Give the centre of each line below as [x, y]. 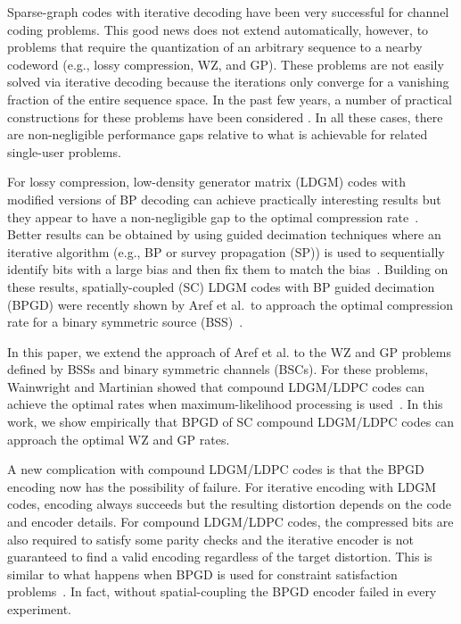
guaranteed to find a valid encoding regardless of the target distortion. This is [220, 557]
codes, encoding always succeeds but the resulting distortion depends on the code [229, 504]
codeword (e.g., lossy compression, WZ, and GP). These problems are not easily [226, 64]
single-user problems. [64, 151]
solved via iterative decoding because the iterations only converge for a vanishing [228, 82]
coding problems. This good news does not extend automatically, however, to [218, 29]
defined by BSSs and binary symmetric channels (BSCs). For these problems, [218, 369]
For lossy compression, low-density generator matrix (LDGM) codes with [206, 182]
